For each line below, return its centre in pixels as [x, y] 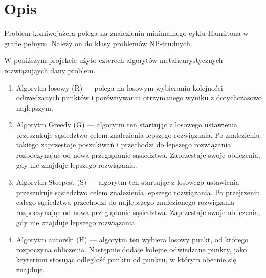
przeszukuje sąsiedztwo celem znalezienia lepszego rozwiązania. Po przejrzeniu [138, 192]
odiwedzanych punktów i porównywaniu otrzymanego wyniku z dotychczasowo [139, 98]
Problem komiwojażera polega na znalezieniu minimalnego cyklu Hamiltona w [126, 33]
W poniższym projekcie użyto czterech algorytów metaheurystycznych [114, 60]
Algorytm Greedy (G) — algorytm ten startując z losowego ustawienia [127, 125]
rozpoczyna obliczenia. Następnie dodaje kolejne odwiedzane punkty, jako [131, 249]
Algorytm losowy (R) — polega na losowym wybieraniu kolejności [119, 87]
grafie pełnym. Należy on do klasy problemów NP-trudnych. [98, 43]
